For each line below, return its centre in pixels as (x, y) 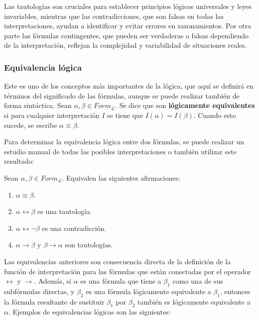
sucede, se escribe (31, 125)
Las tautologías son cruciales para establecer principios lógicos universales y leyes (128, 6)
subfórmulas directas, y (39, 291)
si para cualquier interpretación (52, 115)
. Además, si (53, 281)
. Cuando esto (215, 115)
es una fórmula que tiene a (121, 281)
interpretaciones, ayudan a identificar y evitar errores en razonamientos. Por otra (128, 26)
